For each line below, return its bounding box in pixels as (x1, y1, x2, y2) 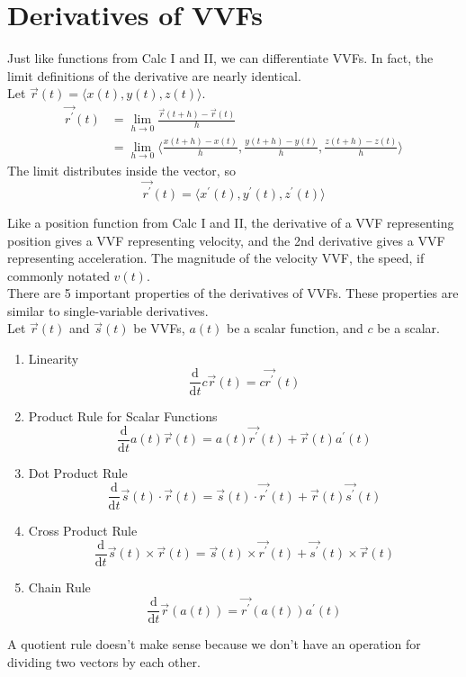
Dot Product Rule (28, 464, 128, 483)
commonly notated (7, 266, 110, 284)
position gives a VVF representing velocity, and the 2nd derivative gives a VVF (7, 230, 445, 249)
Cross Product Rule (28, 520, 138, 539)
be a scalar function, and (226, 319, 363, 338)
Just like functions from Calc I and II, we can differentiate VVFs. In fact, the (7, 49, 434, 68)
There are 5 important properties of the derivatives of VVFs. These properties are (7, 284, 459, 302)
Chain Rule (28, 578, 91, 596)
